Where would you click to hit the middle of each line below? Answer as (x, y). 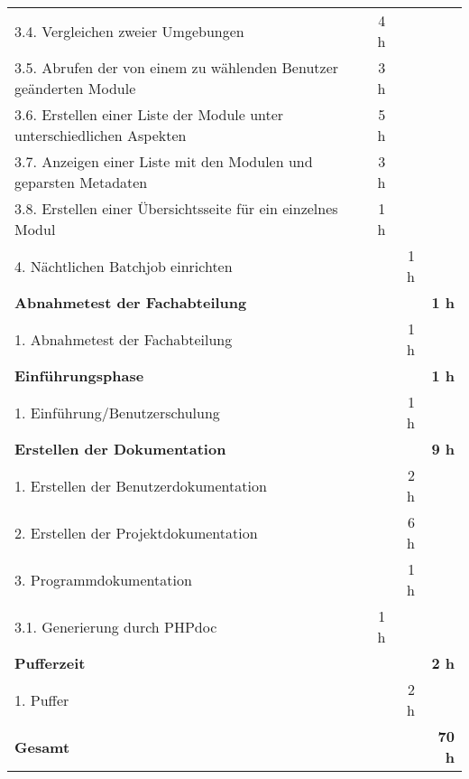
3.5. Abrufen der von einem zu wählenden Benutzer (177, 67)
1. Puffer (42, 699)
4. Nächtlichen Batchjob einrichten (124, 266)
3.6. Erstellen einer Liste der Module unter (149, 114)
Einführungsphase (79, 375)
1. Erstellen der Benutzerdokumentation (141, 485)
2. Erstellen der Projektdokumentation (136, 532)
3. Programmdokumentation (103, 579)
